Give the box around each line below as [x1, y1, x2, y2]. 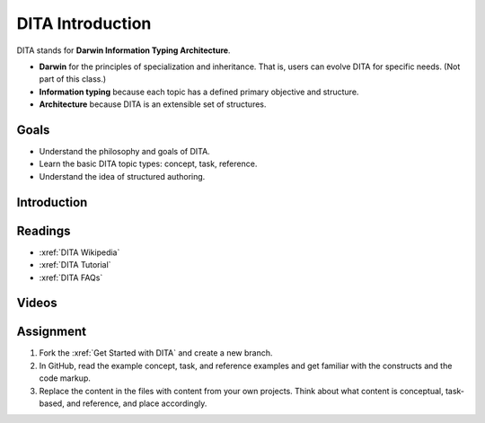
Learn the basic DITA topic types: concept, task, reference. [39, 158, 258, 170]
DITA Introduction [16, 13, 152, 33]
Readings [16, 223, 71, 238]
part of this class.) [39, 74, 107, 84]
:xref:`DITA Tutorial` [39, 260, 111, 270]
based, [39, 398, 65, 409]
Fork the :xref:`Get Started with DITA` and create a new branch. [39, 348, 273, 358]
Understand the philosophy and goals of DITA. [39, 146, 210, 157]
